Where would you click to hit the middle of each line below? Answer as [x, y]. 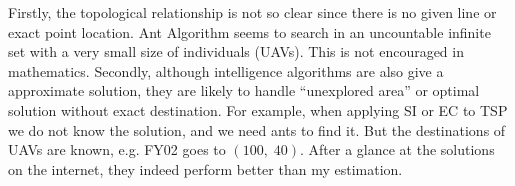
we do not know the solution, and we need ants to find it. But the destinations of [257, 129]
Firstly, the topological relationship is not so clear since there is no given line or [252, 12]
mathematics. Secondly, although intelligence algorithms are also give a [226, 70]
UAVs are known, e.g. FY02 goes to [117, 149]
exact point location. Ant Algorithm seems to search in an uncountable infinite [249, 31]
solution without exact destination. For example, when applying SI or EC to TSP [258, 109]
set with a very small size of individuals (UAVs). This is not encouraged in [236, 51]
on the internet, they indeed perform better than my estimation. [205, 168]
